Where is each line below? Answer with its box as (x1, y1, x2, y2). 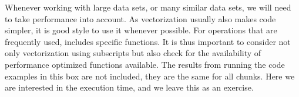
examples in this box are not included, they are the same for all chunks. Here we (5, 70, 295, 82)
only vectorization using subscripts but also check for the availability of (5, 47, 261, 59)
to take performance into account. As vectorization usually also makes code (5, 12, 276, 25)
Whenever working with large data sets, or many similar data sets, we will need (5, 1, 291, 13)
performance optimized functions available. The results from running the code (5, 58, 285, 70)
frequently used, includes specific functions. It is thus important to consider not (5, 35, 291, 47)
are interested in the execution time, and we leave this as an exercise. (5, 81, 254, 93)
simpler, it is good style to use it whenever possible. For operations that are (5, 24, 277, 36)
